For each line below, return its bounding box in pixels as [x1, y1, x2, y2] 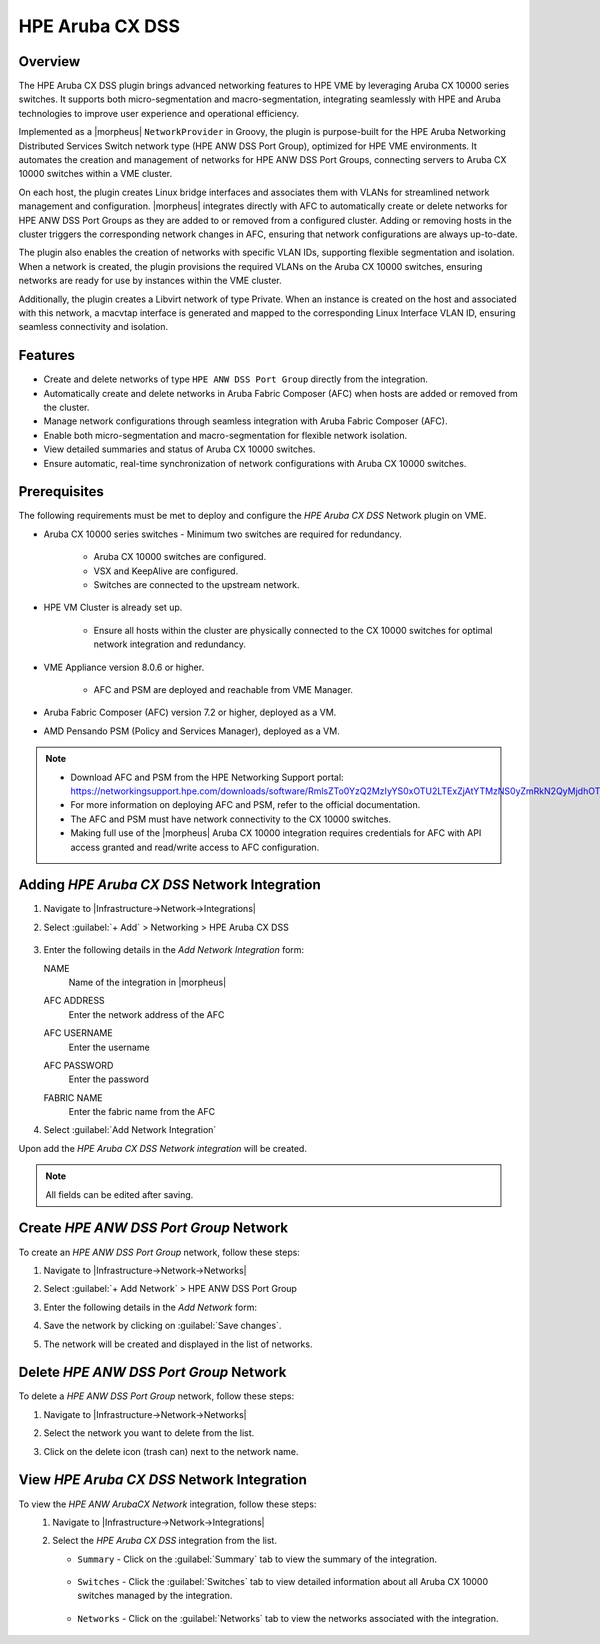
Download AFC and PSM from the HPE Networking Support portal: [70, 771, 344, 783]
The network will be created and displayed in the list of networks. [43, 1338, 313, 1350]
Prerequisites [18, 483, 104, 500]
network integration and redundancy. [93, 638, 247, 650]
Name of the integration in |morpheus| [68, 976, 227, 988]
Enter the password [68, 1073, 150, 1085]
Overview [18, 53, 81, 70]
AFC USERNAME [43, 1027, 114, 1039]
